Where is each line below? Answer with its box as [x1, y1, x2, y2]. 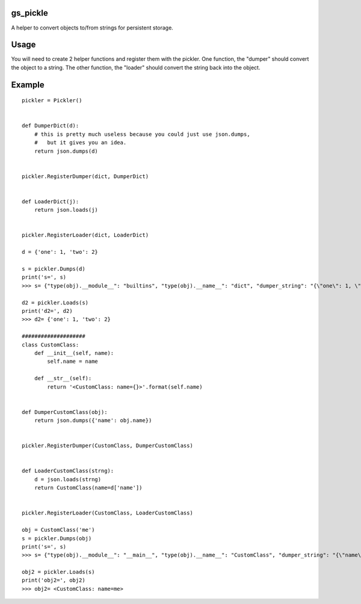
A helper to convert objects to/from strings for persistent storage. [11, 24, 174, 31]
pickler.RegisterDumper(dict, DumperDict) [22, 173, 149, 180]
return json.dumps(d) [34, 147, 99, 155]
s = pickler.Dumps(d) [22, 265, 85, 273]
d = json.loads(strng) [34, 476, 102, 482]
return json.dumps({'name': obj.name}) [34, 417, 152, 424]
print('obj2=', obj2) [22, 577, 85, 584]
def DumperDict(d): [22, 122, 79, 129]
